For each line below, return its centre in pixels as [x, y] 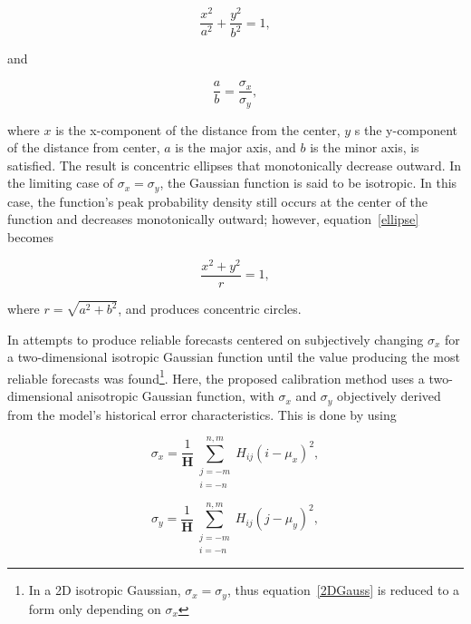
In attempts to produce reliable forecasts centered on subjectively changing [216, 339]
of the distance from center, [84, 147]
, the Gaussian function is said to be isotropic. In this [308, 183]
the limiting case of [61, 183]
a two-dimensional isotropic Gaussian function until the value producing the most [234, 357]
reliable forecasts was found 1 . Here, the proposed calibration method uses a [216, 376]
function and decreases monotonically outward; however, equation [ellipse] [213, 219]
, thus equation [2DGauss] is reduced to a [343, 590]
